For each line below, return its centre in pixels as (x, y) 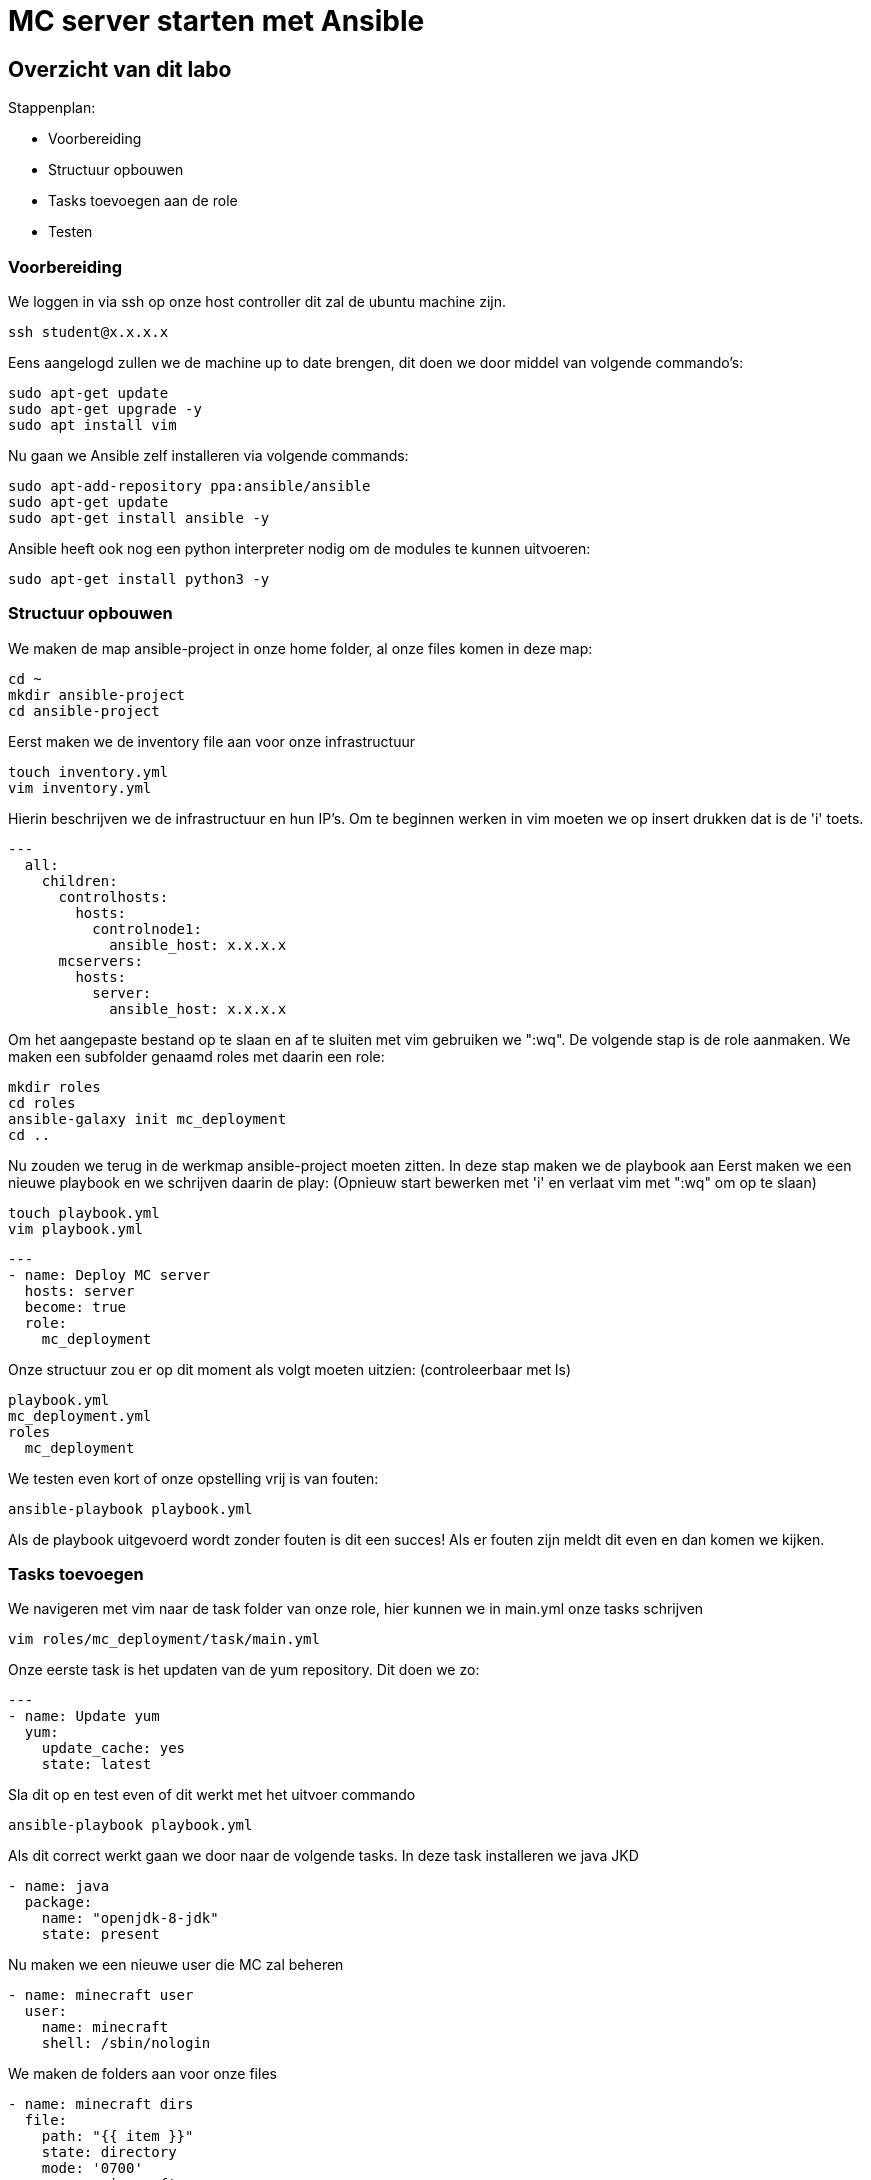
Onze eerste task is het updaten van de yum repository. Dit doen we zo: (244, 1670)
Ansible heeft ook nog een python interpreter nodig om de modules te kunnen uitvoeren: (299, 548)
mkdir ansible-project (97, 694)
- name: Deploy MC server (109, 1274)
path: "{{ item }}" (117, 2136)
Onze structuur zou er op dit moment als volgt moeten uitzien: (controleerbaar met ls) (290, 1369)
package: (58, 1902)
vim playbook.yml (75, 1228)
